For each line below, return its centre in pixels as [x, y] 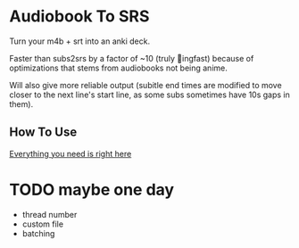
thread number [50, 214]
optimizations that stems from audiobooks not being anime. [118, 68]
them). [21, 103]
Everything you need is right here [71, 153]
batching [38, 233]
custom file [43, 224]
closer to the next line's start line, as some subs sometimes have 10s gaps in [149, 95]
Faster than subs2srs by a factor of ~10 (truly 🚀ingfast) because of [132, 58]
